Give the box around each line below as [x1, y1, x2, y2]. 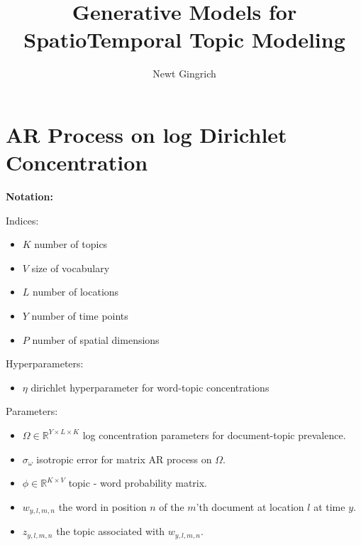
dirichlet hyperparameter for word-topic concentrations [30, 379, 270, 394]
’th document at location [196, 499, 304, 514]
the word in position [58, 499, 147, 514]
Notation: [6, 189, 53, 204]
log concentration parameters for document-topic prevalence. [82, 427, 346, 442]
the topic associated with [56, 524, 165, 539]
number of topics [34, 237, 108, 252]
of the [159, 499, 184, 514]
